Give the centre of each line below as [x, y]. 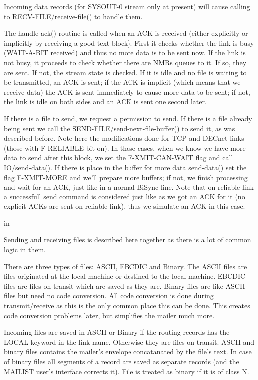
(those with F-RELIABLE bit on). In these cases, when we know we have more [125, 147]
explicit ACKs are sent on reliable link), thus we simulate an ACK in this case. [125, 206]
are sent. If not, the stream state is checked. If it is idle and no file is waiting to [125, 72]
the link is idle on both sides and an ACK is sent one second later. [105, 101]
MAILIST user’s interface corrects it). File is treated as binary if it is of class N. [127, 371]
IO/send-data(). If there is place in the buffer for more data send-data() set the [125, 167]
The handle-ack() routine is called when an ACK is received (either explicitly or [126, 33]
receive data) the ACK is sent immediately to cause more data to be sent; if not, [127, 92]
